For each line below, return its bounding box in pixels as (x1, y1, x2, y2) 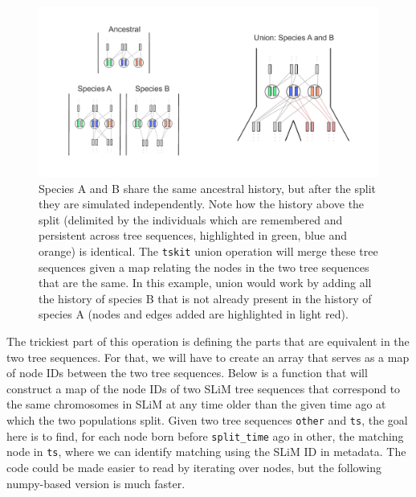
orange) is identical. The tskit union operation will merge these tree (39, 242, 378, 259)
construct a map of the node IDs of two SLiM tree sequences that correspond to (6, 380, 401, 396)
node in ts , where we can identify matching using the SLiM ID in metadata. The (6, 443, 406, 460)
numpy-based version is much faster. (6, 474, 186, 491)
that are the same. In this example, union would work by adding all (39, 274, 372, 291)
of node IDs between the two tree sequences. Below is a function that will (6, 364, 368, 381)
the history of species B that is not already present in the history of (39, 290, 372, 306)
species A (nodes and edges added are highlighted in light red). (39, 306, 349, 322)
